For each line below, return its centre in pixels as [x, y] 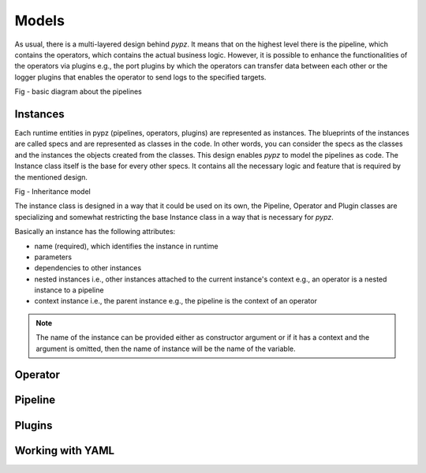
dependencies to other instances [88, 268]
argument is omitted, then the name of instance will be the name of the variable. [166, 348]
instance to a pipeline [69, 290]
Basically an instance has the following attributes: [95, 232]
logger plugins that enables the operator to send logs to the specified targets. [140, 77]
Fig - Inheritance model [52, 191]
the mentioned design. [51, 177]
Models [39, 20]
